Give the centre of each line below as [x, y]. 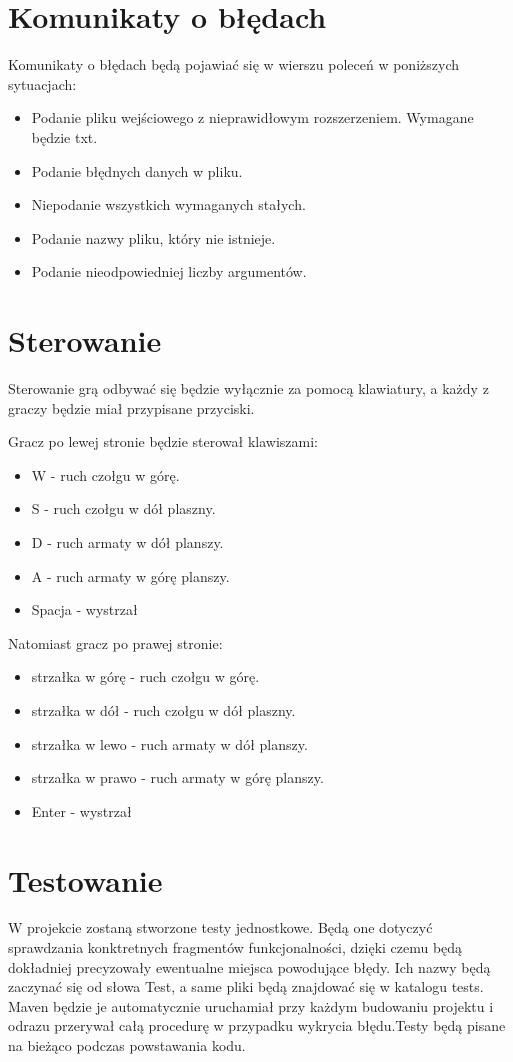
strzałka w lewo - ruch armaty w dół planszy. [169, 743]
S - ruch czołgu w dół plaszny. [123, 508]
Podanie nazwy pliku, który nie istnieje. [153, 237]
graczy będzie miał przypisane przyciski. [131, 407]
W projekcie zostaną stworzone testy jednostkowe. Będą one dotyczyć [220, 927]
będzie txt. [64, 136]
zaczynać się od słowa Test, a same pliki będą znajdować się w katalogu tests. [246, 986]
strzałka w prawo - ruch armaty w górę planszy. [177, 777]
